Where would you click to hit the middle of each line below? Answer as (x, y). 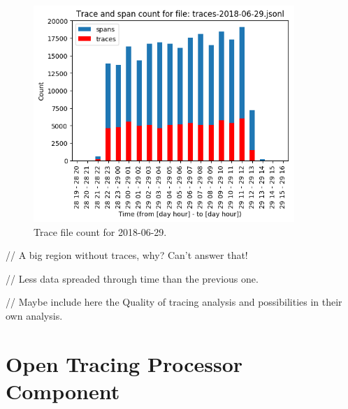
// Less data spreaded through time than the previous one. (132, 278)
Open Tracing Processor (124, 363)
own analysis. (34, 315)
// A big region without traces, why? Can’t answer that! (127, 255)
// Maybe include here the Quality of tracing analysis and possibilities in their (174, 302)
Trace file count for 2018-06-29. (100, 231)
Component (63, 391)
